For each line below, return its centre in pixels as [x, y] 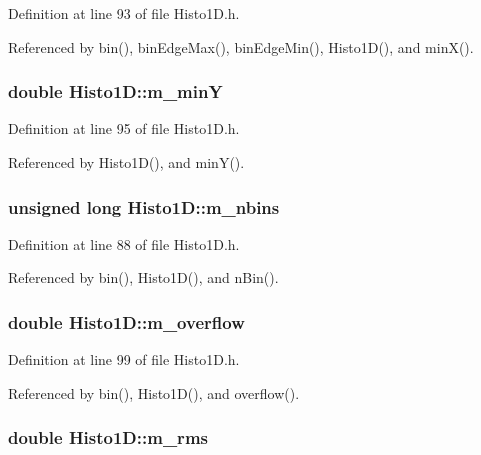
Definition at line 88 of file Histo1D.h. [124, 243]
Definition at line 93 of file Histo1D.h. [124, 13]
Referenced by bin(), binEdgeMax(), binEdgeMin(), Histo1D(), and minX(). [241, 46]
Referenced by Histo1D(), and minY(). [126, 162]
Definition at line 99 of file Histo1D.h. [124, 359]
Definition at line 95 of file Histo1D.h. [124, 128]
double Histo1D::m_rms [108, 437]
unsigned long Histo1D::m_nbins [144, 206]
